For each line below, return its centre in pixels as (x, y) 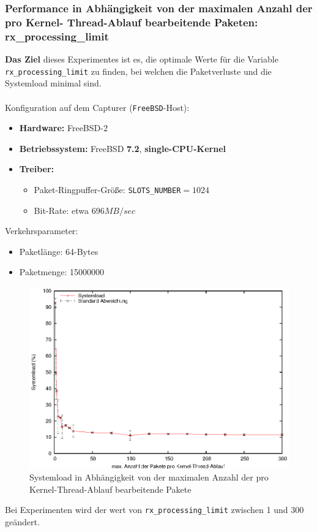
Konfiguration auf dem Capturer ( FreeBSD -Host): (97, 107)
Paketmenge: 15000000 (62, 272)
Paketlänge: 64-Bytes (59, 251)
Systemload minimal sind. (53, 83)
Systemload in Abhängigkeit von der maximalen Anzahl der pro (149, 477)
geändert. (22, 522)
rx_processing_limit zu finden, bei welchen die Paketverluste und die (138, 71)
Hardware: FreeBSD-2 (63, 128)
